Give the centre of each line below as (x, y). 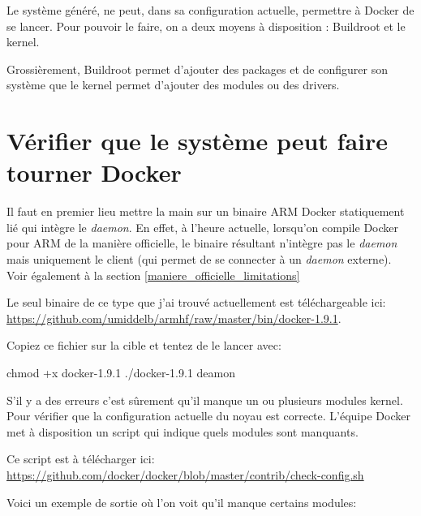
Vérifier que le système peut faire (198, 141)
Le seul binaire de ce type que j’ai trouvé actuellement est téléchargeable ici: (196, 302)
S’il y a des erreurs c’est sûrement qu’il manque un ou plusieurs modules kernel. (205, 400)
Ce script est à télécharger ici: (81, 459)
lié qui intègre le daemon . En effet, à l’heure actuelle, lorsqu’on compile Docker (203, 227)
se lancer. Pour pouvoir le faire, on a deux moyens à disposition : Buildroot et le (206, 26)
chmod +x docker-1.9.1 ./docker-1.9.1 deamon (121, 373)
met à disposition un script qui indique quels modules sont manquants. (183, 431)
